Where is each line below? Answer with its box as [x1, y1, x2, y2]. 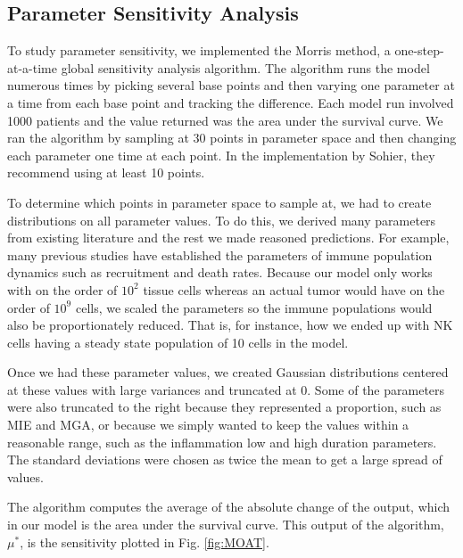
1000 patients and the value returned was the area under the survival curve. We [7, 111, 443, 129]
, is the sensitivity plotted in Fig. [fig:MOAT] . [20, 532, 269, 551]
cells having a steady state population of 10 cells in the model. [7, 332, 349, 351]
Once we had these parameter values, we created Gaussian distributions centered [7, 363, 449, 382]
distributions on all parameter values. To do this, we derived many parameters [7, 210, 436, 229]
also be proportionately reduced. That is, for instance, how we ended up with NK [7, 316, 453, 334]
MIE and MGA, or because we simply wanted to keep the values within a [7, 415, 409, 434]
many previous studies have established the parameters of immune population [7, 245, 433, 264]
